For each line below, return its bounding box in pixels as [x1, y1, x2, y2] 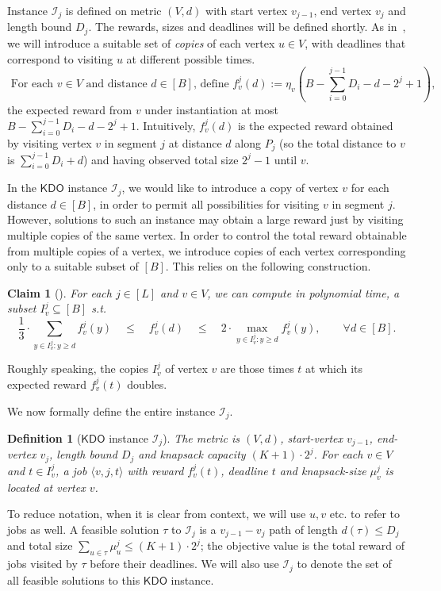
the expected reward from [7, 101, 132, 117]
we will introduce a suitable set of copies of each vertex [7, 34, 275, 51]
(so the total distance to [279, 134, 397, 151]
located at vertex [7, 478, 86, 495]
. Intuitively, [136, 117, 196, 133]
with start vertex [205, 2, 288, 18]
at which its [305, 360, 363, 377]
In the [7, 179, 36, 196]
